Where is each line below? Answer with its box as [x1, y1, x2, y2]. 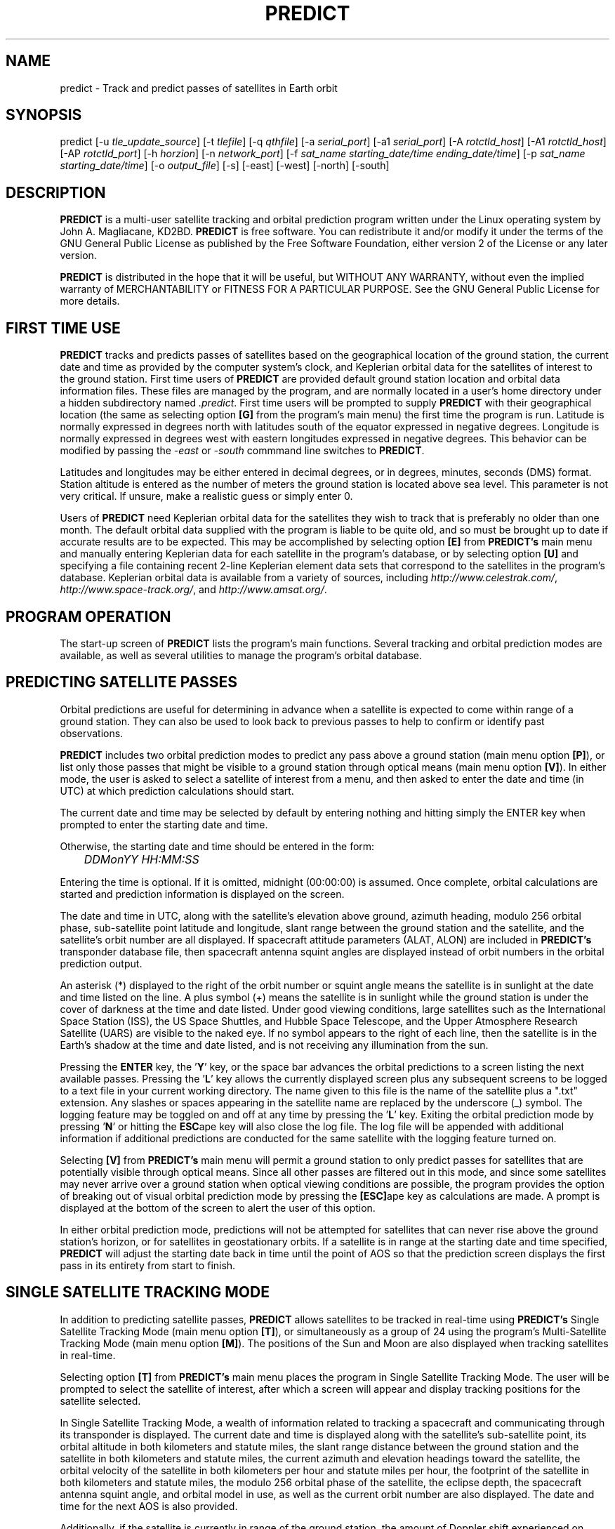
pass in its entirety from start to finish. [60, 1259, 236, 1271]
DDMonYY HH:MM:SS [84, 852, 199, 866]
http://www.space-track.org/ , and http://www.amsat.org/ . [60, 583, 327, 596]
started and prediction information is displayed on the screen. [60, 887, 345, 900]
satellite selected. [60, 1394, 141, 1407]
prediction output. [60, 957, 143, 969]
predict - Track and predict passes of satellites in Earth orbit [60, 81, 338, 94]
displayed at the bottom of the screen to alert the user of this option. [60, 1201, 376, 1214]
